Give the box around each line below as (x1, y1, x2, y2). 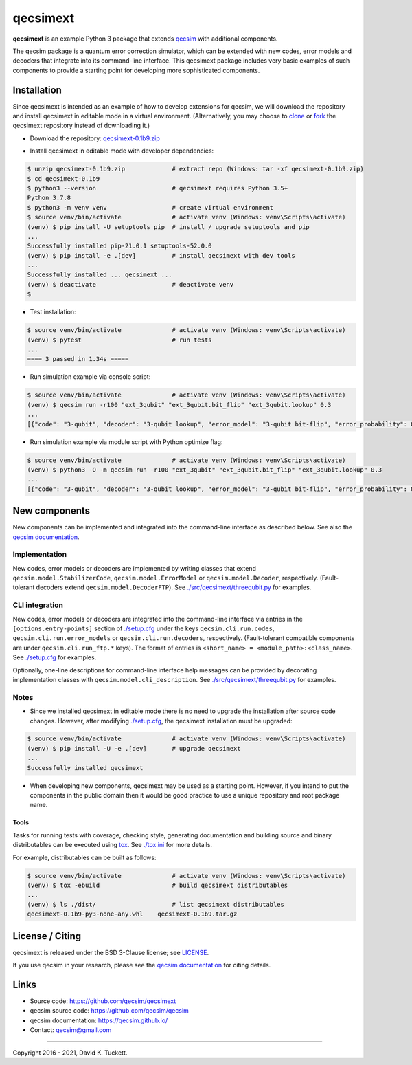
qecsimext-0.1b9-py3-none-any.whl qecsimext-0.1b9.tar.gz (27, 910, 238, 918)
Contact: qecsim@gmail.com (30, 1026, 112, 1034)
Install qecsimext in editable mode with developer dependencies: (30, 146, 214, 155)
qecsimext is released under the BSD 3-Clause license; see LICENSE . (12, 948, 209, 956)
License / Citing (12, 930, 82, 942)
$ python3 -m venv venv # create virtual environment (27, 204, 274, 211)
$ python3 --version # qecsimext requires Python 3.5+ (27, 184, 288, 192)
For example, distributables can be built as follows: (12, 853, 157, 861)
